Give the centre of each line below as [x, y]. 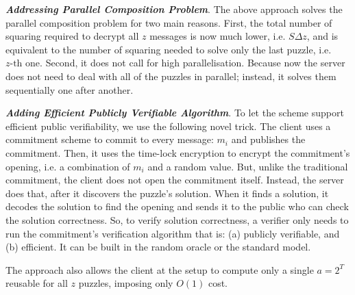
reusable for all [37, 283]
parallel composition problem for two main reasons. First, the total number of [169, 22]
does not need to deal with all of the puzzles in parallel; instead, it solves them [171, 76]
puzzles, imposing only [126, 283]
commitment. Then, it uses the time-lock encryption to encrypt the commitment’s [178, 152]
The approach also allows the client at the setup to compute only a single [160, 269]
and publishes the [268, 139]
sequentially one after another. [70, 89]
